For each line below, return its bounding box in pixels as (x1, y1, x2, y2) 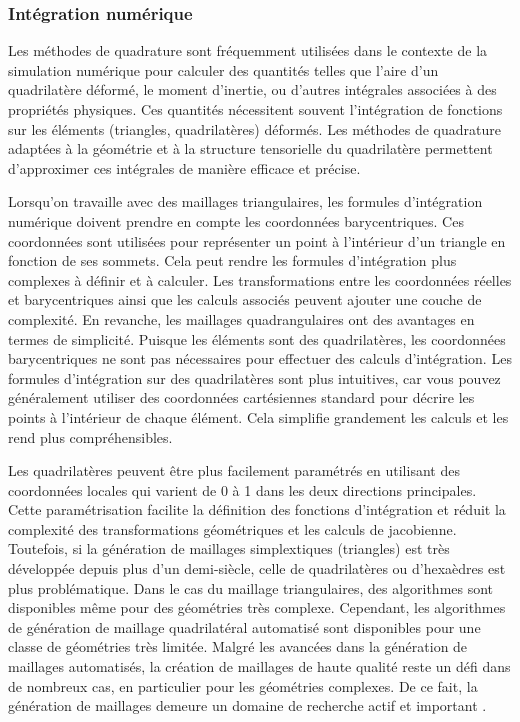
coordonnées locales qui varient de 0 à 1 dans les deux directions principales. (8, 479, 477, 500)
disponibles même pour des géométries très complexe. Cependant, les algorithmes (8, 597, 506, 618)
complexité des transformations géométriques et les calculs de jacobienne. (8, 518, 457, 539)
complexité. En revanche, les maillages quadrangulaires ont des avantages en (8, 308, 475, 329)
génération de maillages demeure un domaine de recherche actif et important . (8, 695, 487, 716)
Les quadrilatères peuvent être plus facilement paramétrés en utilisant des (8, 460, 460, 481)
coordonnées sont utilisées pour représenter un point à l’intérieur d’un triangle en (8, 230, 506, 251)
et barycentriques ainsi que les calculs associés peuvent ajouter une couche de (8, 289, 482, 310)
